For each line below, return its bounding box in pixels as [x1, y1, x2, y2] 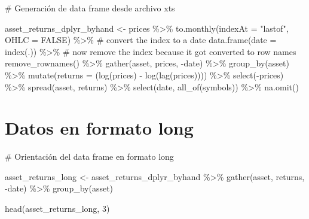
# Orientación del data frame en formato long [5, 150, 174, 163]
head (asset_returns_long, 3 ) [5, 202, 110, 215]
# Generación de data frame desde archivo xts [5, 2, 175, 14]
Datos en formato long [5, 115, 194, 140]
